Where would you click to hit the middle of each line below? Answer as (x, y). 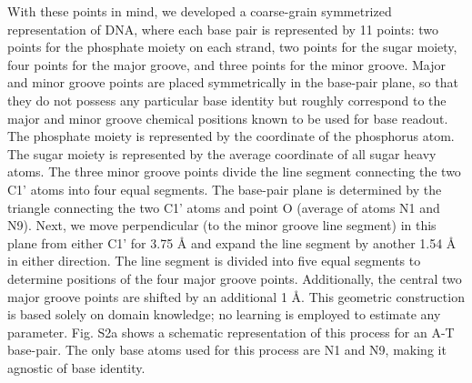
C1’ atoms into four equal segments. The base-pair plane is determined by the (225, 189)
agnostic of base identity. (76, 367)
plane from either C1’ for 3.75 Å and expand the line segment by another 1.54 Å (232, 242)
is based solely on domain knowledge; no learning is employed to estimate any (224, 314)
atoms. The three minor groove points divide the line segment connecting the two (234, 171)
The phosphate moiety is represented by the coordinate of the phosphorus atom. (231, 136)
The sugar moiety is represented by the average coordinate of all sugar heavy (222, 153)
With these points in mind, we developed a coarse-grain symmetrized (200, 11)
